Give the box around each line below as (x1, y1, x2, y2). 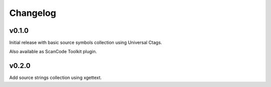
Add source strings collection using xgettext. (9, 75, 102, 81)
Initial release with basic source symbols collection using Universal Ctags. (9, 40, 163, 46)
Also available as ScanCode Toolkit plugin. (9, 49, 97, 55)
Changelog (9, 7, 56, 18)
